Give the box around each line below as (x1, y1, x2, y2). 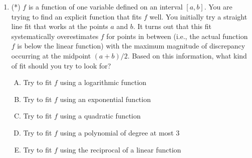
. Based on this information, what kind (127, 50, 247, 60)
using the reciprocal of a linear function (60, 144, 181, 154)
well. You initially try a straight (149, 11, 247, 21)
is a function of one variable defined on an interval (28, 1, 183, 11)
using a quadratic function (60, 110, 141, 121)
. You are (204, 1, 232, 11)
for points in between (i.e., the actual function (106, 30, 248, 41)
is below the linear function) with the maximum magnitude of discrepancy (17, 40, 245, 51)
